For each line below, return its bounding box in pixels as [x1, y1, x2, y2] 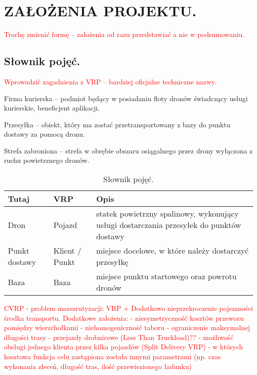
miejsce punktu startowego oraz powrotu [96, 270, 237, 282]
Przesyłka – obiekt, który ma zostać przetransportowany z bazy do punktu [4, 119, 230, 129]
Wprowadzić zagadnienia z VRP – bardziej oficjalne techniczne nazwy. [4, 76, 216, 86]
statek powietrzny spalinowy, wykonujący [96, 208, 239, 220]
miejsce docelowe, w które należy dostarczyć [96, 245, 249, 257]
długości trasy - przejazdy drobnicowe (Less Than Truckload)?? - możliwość [4, 332, 233, 342]
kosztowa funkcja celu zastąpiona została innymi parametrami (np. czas [4, 351, 221, 362]
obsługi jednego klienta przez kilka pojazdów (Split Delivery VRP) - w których [4, 341, 243, 352]
